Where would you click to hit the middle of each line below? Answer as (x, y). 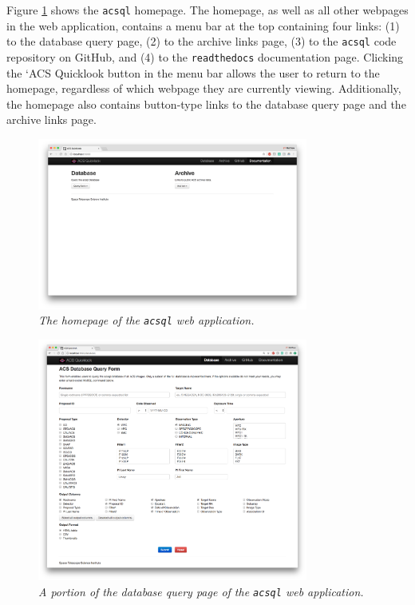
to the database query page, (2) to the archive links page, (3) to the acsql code (202, 41)
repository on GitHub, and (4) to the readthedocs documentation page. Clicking (205, 56)
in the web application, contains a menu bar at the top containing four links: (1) (203, 25)
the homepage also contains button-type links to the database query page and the (206, 103)
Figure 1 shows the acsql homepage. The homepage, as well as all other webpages (207, 10)
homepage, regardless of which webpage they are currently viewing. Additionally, (204, 88)
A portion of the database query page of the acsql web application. (201, 591)
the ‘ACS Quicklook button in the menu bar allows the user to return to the (193, 72)
